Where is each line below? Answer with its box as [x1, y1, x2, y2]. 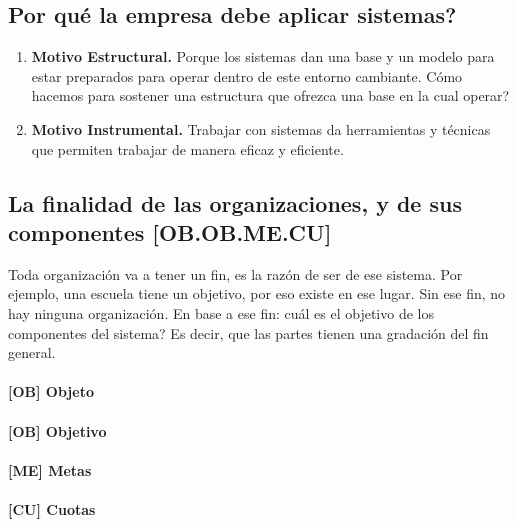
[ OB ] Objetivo [8, 420, 107, 441]
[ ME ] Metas [8, 459, 92, 480]
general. [8, 342, 56, 363]
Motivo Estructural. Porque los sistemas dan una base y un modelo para [31, 46, 495, 67]
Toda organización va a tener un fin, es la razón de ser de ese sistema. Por [8, 263, 463, 284]
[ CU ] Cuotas [8, 498, 96, 519]
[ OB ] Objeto [8, 381, 94, 402]
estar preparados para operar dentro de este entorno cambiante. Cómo [31, 65, 463, 86]
